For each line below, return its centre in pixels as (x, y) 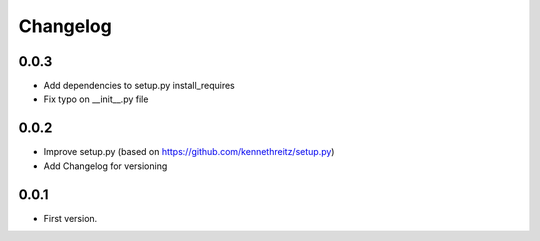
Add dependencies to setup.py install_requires (139, 86)
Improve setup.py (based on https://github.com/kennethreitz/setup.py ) (189, 152)
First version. (70, 218)
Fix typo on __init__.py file (96, 99)
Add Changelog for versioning (105, 166)
